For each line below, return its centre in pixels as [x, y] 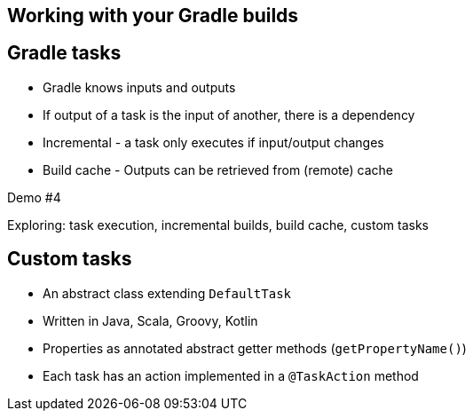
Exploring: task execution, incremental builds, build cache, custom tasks [218, 225]
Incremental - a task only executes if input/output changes [213, 142]
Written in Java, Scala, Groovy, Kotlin [150, 320]
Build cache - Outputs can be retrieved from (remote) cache [218, 170]
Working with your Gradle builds [153, 16]
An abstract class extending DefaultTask [167, 293]
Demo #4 [34, 197]
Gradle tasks [64, 53]
